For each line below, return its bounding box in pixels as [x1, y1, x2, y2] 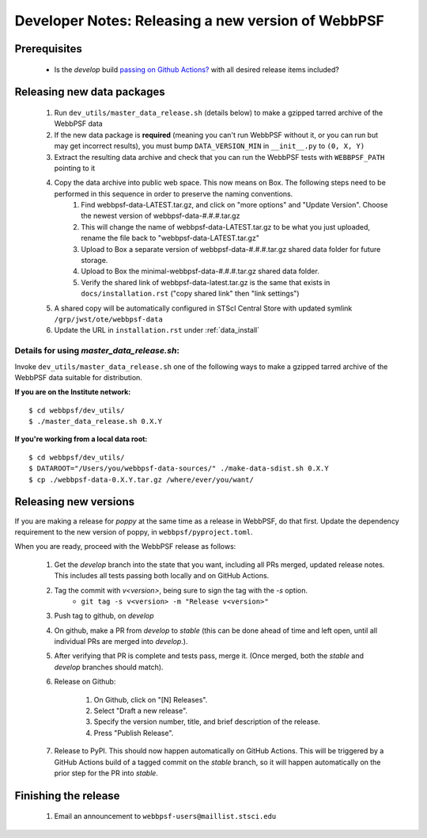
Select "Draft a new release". [93, 706, 188, 716]
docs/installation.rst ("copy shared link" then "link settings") [81, 289, 300, 299]
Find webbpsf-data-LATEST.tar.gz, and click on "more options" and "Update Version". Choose [81, 200, 388, 210]
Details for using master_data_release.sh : [14, 345, 179, 356]
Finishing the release [14, 789, 120, 802]
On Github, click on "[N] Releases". [93, 695, 208, 704]
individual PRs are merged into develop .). [54, 637, 188, 646]
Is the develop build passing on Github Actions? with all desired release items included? [54, 64, 340, 74]
